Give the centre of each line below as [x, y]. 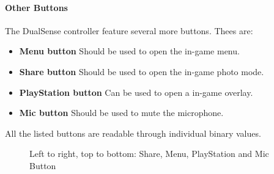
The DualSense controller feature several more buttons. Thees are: [129, 30]
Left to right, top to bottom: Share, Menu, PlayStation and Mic [149, 154]
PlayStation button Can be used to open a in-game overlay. [136, 92]
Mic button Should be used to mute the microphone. [121, 113]
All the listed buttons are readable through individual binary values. [133, 133]
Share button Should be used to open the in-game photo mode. [142, 71]
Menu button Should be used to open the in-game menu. [129, 51]
